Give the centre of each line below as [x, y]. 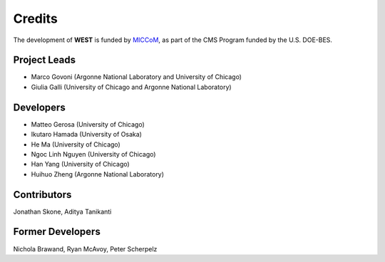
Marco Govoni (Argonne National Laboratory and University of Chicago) [137, 77]
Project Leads [45, 60]
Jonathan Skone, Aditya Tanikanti [62, 211]
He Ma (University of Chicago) [76, 144]
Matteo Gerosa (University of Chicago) [88, 124]
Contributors [42, 195]
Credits [36, 19]
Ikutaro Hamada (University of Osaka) [87, 135]
